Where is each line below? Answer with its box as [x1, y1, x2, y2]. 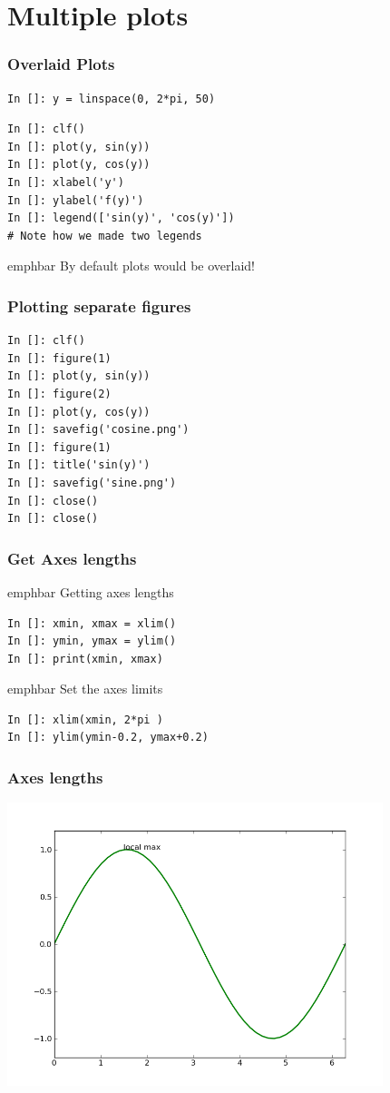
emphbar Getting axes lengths [7, 582, 174, 601]
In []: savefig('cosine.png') [7, 423, 190, 437]
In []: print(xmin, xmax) [7, 652, 163, 665]
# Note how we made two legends [7, 229, 202, 242]
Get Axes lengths [7, 546, 137, 569]
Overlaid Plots [7, 53, 115, 75]
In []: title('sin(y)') [7, 458, 151, 472]
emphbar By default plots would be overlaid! [7, 256, 255, 275]
